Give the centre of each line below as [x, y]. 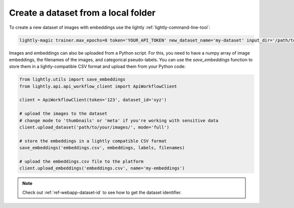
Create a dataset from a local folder [82, 13]
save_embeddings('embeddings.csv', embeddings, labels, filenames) [102, 148]
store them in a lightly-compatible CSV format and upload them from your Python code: [97, 66]
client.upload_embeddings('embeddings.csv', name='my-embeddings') [102, 168]
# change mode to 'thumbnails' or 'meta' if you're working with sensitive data [119, 120]
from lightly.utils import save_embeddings [73, 80]
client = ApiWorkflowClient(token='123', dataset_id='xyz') [93, 100]
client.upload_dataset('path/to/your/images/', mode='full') [94, 127]
